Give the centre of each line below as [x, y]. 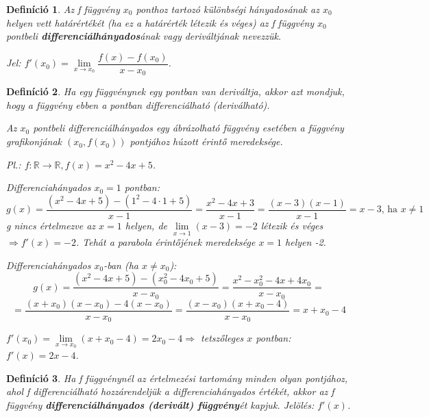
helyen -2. [306, 242]
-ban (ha [121, 265]
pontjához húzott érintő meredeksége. [206, 141]
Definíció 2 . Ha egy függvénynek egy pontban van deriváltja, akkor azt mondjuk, [175, 91]
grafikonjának [34, 141]
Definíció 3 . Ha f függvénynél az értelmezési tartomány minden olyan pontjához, [177, 378]
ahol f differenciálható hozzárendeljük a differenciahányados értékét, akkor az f [170, 391]
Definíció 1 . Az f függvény [63, 9]
